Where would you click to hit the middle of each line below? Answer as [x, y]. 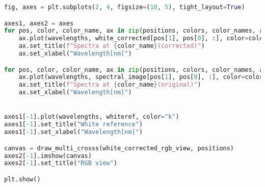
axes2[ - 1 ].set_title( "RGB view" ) [61, 163]
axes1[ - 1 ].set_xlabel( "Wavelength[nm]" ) [74, 132]
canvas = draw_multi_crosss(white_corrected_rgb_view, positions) [119, 148]
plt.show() [22, 179]
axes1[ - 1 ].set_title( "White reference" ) [74, 125]
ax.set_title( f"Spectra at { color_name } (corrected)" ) [112, 46]
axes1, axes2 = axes [39, 23]
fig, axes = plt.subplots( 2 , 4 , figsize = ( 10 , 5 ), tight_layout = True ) [125, 7]
